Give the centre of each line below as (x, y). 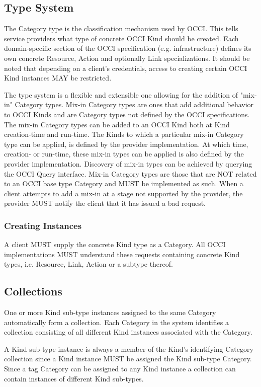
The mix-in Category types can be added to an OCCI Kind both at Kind (117, 124)
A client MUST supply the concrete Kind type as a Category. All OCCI (115, 244)
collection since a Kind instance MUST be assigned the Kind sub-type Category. (128, 359)
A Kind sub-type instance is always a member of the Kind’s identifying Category (129, 349)
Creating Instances (43, 225)
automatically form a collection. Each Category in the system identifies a (116, 322)
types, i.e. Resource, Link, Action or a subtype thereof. (89, 264)
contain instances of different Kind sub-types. (74, 378)
